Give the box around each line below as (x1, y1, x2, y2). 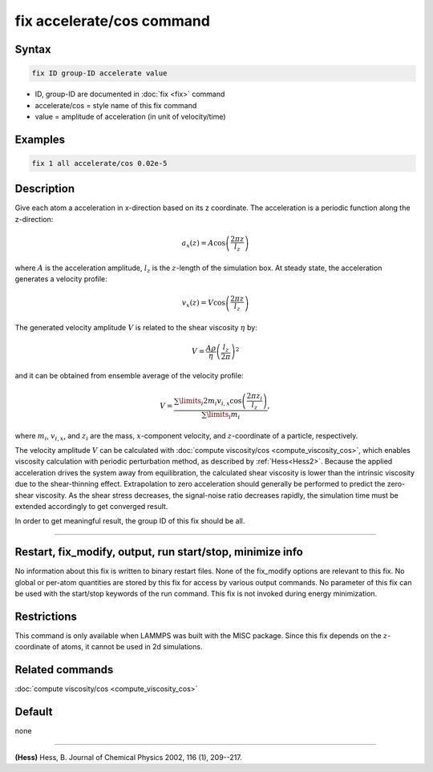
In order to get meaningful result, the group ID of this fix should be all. (14, 516, 245, 526)
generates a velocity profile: (14, 273, 107, 284)
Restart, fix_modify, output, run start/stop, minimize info (14, 545, 304, 559)
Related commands (14, 663, 114, 677)
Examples (14, 132, 66, 146)
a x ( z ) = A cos (181, 239, 226, 250)
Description (14, 182, 75, 196)
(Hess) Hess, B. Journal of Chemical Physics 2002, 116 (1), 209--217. (14, 752, 242, 762)
